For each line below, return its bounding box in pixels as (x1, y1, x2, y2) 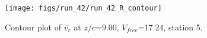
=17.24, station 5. (138, 20, 203, 33)
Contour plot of (5, 20, 61, 33)
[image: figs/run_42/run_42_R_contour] (5, 4, 162, 12)
